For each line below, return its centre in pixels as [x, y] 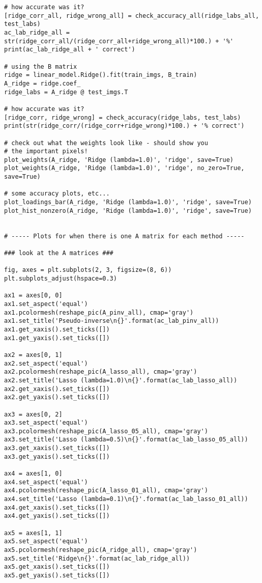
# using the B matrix [41, 66]
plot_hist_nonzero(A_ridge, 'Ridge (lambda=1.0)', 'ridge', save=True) [128, 211]
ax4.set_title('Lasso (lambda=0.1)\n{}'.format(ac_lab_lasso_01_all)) [126, 499]
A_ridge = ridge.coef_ [42, 83]
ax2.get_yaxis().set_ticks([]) [57, 397]
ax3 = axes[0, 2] [33, 414]
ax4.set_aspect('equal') [46, 482]
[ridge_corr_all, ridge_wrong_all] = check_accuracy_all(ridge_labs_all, [132, 16]
